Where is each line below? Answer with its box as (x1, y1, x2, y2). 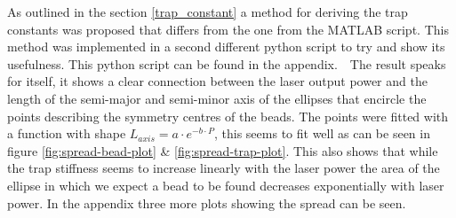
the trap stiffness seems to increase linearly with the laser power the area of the (7, 159, 440, 177)
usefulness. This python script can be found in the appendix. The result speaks (7, 54, 446, 73)
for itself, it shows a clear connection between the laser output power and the (7, 72, 428, 90)
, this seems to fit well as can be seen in (214, 124, 430, 143)
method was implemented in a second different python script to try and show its (7, 37, 445, 56)
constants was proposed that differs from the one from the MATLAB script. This (7, 19, 449, 38)
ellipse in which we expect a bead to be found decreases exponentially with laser (7, 175, 444, 194)
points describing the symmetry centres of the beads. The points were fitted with (7, 106, 449, 125)
